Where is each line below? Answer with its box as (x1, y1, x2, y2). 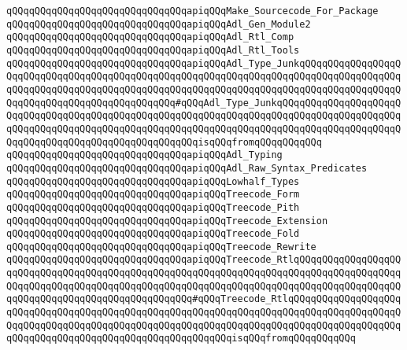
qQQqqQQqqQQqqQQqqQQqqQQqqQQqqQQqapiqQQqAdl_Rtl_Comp (6, 31, 294, 43)
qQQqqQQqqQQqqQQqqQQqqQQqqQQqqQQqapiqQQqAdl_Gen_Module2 (6, 18, 311, 30)
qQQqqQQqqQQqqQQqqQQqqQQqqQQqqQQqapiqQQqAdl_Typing (6, 149, 283, 161)
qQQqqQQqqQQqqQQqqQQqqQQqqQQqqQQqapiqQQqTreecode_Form (6, 189, 300, 201)
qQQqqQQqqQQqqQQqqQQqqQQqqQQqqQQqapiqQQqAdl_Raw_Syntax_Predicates (6, 162, 368, 174)
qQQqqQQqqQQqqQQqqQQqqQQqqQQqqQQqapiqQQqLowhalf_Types (6, 175, 300, 187)
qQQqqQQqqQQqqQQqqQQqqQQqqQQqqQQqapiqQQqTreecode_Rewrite (6, 241, 316, 252)
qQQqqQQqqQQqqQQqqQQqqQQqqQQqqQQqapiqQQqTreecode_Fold (6, 228, 300, 240)
